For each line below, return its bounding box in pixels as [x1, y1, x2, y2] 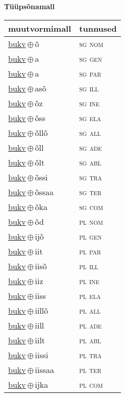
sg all [79, 126, 101, 138]
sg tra [79, 171, 102, 183]
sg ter [79, 185, 102, 198]
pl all [79, 304, 101, 316]
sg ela [79, 111, 102, 124]
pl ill [79, 260, 98, 272]
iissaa [35, 363, 54, 376]
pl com [79, 378, 103, 390]
